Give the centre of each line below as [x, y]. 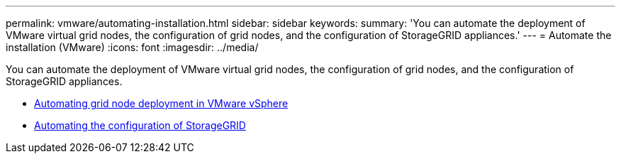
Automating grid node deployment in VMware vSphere [161, 103]
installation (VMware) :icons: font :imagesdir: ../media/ [132, 47]
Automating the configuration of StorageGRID [140, 125]
